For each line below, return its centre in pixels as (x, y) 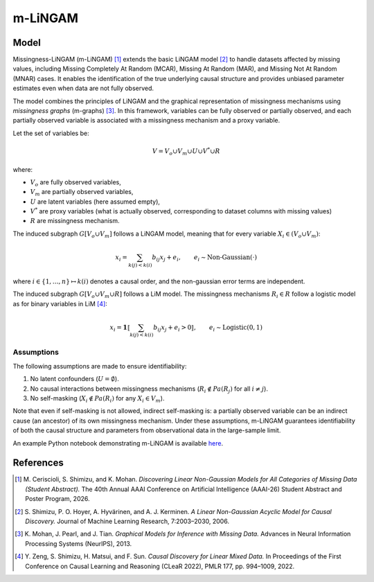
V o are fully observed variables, (75, 183)
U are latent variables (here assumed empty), (95, 202)
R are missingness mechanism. (75, 221)
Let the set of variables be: (51, 133)
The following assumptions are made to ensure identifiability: (100, 366)
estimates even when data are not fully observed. (83, 88)
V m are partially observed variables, (82, 193)
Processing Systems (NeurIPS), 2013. (79, 543)
